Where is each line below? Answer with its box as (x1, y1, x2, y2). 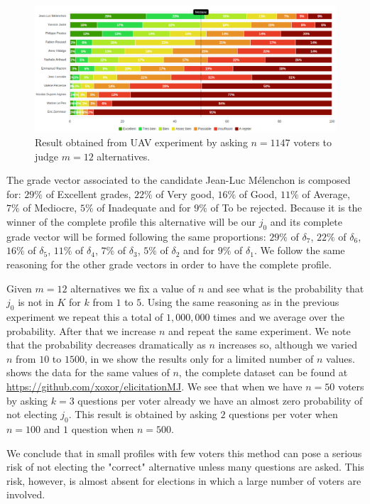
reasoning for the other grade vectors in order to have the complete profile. (6, 257, 332, 271)
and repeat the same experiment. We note (168, 323, 351, 338)
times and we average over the (213, 309, 344, 324)
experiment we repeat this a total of (6, 309, 163, 324)
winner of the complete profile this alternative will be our (6, 214, 256, 229)
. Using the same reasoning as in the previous (141, 295, 339, 309)
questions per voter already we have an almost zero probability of (77, 393, 363, 407)
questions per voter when (229, 407, 338, 422)
